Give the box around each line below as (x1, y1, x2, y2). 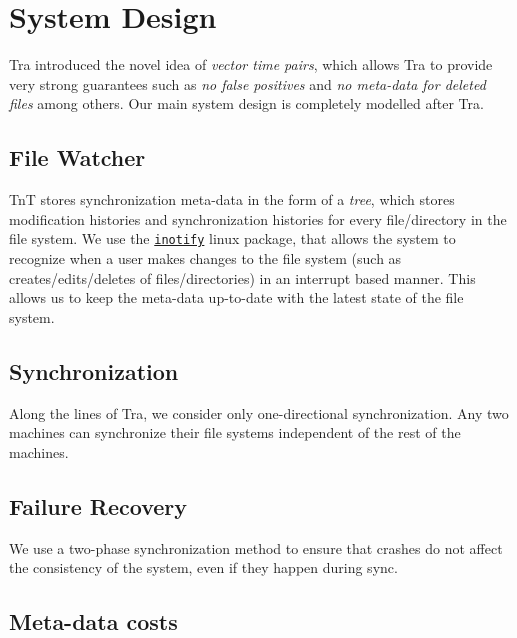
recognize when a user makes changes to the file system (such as (9, 247, 402, 268)
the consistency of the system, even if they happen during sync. (9, 557, 398, 578)
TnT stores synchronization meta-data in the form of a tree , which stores (9, 189, 455, 210)
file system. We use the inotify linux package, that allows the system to (9, 228, 456, 249)
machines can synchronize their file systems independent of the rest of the (9, 422, 461, 443)
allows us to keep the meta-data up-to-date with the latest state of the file (9, 287, 464, 308)
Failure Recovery (9, 490, 187, 521)
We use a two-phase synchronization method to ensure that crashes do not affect (9, 537, 503, 558)
